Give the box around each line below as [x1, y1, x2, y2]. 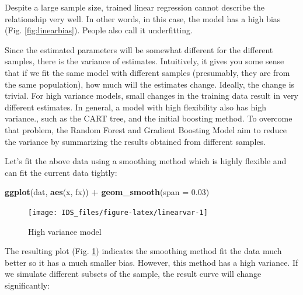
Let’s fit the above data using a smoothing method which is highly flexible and [5, 155, 287, 167]
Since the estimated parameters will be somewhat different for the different [5, 43, 273, 55]
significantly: [5, 279, 50, 291]
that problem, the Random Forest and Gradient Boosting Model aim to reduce [5, 123, 287, 136]
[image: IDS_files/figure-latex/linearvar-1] [28, 208, 208, 217]
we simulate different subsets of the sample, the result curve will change [5, 268, 262, 280]
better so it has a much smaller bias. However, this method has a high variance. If [5, 256, 298, 268]
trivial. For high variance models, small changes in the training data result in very [5, 89, 298, 102]
